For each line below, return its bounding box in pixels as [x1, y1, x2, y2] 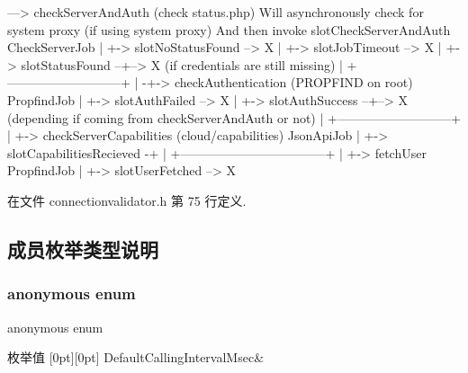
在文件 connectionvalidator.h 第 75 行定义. [7, 191, 247, 209]
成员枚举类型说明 [7, 235, 158, 262]
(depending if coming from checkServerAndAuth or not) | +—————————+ [7, 108, 461, 127]
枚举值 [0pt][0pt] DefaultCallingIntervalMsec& [7, 348, 265, 367]
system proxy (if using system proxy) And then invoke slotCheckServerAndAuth [7, 20, 451, 39]
